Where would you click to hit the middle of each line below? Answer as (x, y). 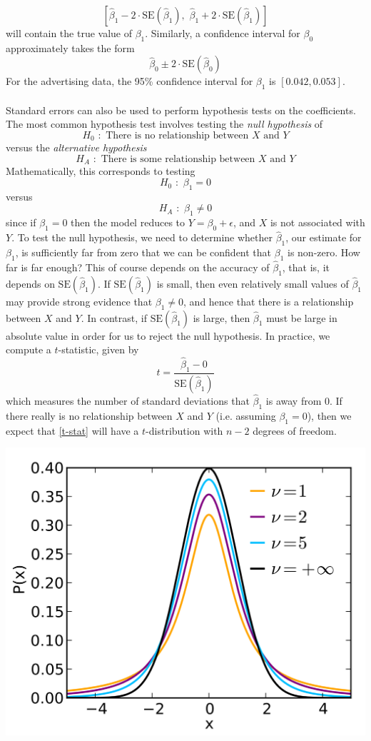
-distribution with (184, 430)
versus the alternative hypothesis (76, 147)
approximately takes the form (70, 47)
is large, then (222, 317)
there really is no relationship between (89, 415)
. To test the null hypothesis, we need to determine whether (142, 237)
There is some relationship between (178, 160)
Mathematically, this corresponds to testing (101, 171)
